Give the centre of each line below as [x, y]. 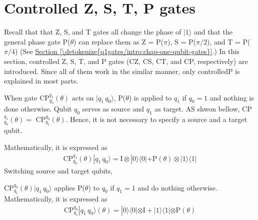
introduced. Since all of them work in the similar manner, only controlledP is [122, 71]
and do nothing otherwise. [177, 187]
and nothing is [232, 97]
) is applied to [150, 97]
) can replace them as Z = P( [119, 41]
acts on [83, 97]
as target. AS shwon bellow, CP [203, 109]
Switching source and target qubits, [58, 170]
